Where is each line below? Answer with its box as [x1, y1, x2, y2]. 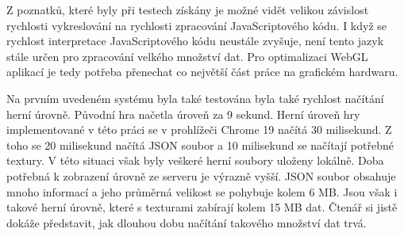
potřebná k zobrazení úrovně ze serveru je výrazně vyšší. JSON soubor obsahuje [6, 167, 396, 184]
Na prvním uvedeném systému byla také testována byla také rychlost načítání [6, 89, 384, 106]
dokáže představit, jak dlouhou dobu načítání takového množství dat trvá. [6, 214, 367, 230]
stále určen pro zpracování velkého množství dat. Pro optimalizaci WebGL [6, 48, 368, 64]
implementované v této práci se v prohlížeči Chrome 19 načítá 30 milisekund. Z [6, 121, 392, 138]
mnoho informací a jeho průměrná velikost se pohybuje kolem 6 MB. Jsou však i [6, 183, 398, 200]
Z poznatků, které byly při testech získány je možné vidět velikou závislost [6, 2, 369, 17]
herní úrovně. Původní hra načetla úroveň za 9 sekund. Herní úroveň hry [6, 105, 360, 122]
